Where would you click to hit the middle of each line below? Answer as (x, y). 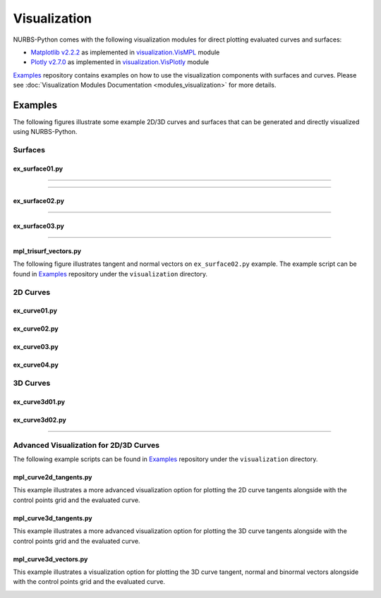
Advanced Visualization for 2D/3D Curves (86, 445)
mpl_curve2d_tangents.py (53, 477)
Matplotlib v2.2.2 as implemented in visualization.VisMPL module (125, 52)
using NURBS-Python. (45, 132)
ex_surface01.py (38, 169)
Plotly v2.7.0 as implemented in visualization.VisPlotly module (120, 62)
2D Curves (32, 292)
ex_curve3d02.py (40, 420)
